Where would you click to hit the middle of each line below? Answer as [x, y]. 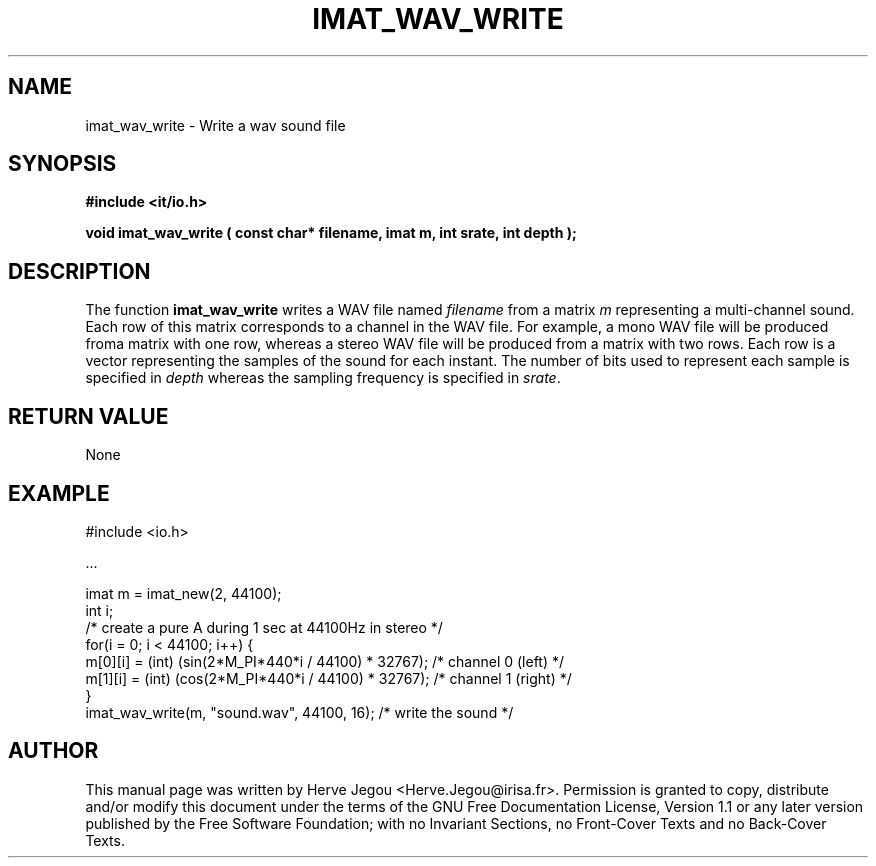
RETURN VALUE [88, 416]
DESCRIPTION [79, 271]
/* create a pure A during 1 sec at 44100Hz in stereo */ [264, 627]
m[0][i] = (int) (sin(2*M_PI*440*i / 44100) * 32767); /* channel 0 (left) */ [325, 661]
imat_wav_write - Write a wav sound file [215, 125]
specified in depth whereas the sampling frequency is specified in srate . [323, 378]
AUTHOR [53, 751]
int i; [99, 610]
